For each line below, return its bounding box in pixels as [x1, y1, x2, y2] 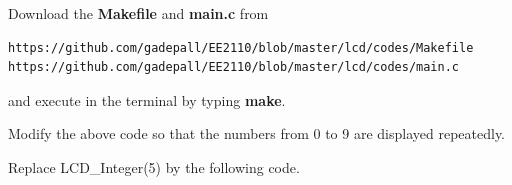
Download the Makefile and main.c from [8, 3, 269, 23]
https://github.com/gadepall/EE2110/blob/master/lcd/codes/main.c [8, 60, 460, 75]
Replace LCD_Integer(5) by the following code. [8, 156, 300, 177]
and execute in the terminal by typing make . [8, 89, 286, 110]
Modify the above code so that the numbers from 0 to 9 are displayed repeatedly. [8, 123, 505, 144]
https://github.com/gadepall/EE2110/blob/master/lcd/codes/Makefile [8, 40, 474, 55]
